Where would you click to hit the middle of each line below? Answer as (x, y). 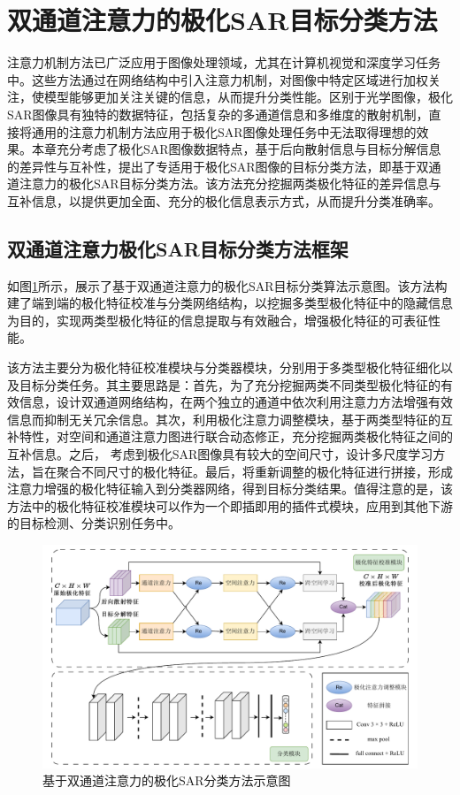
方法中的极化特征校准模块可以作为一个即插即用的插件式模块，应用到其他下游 (230, 505)
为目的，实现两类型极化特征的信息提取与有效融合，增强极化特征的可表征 (218, 320)
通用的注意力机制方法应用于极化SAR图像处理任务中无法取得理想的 (224, 131)
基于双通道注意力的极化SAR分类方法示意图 (167, 780)
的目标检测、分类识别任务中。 (94, 523)
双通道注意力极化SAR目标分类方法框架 (178, 248)
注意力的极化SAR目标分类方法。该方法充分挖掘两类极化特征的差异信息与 (230, 183)
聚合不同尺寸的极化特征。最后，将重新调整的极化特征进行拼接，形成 (254, 471)
